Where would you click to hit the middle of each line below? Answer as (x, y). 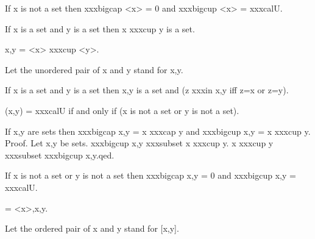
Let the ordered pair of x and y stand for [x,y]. (92, 228)
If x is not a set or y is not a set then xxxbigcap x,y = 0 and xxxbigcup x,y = (150, 175)
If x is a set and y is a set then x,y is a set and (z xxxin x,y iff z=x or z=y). (147, 90)
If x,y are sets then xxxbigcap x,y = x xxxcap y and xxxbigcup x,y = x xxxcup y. (158, 131)
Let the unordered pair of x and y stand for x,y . (94, 69)
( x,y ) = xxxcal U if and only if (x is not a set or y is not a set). (122, 110)
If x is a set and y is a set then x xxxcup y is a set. (100, 28)
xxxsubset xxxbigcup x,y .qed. (60, 155)
